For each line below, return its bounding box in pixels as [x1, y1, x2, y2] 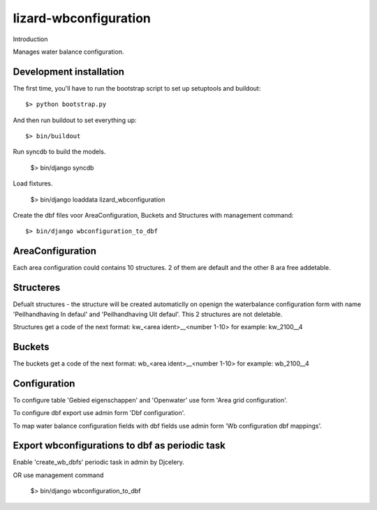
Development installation [13, 66, 125, 77]
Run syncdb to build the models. [13, 147, 106, 156]
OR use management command [13, 471, 104, 479]
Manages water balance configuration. [13, 47, 124, 56]
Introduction [13, 35, 48, 43]
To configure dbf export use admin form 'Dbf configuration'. [13, 409, 186, 417]
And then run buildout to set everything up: [13, 116, 137, 124]
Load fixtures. [13, 179, 53, 188]
